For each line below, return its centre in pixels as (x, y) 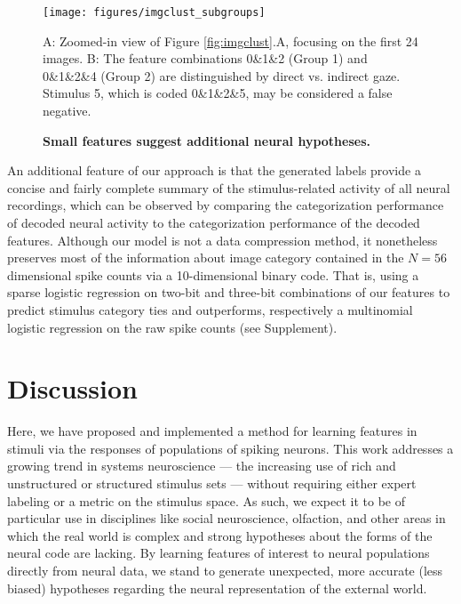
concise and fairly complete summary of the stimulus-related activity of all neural (229, 187)
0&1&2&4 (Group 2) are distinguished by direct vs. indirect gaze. (222, 75)
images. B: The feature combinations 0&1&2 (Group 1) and (205, 58)
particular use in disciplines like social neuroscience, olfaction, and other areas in (227, 518)
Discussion (72, 388)
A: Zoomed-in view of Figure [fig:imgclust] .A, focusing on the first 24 (230, 40)
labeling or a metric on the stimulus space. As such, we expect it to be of (207, 500)
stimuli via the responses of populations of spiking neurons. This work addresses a (230, 448)
